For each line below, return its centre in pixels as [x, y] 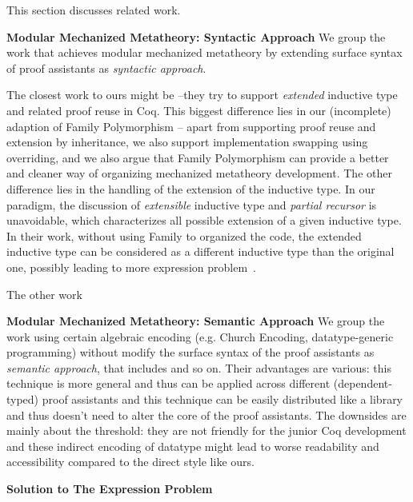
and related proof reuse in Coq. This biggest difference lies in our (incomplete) [199, 110]
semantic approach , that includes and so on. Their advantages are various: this [199, 367]
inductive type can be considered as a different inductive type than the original [200, 251]
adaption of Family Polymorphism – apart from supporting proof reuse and [191, 126]
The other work [44, 294]
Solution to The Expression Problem [110, 489]
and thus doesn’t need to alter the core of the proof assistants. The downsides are [206, 414]
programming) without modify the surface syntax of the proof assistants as [190, 352]
